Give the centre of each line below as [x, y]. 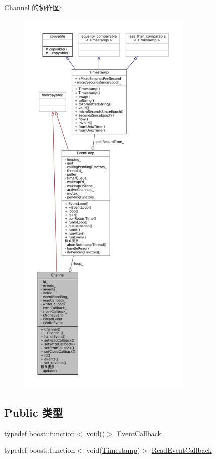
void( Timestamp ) [113, 450]
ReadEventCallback [182, 450]
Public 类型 [34, 412]
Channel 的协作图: [33, 7]
